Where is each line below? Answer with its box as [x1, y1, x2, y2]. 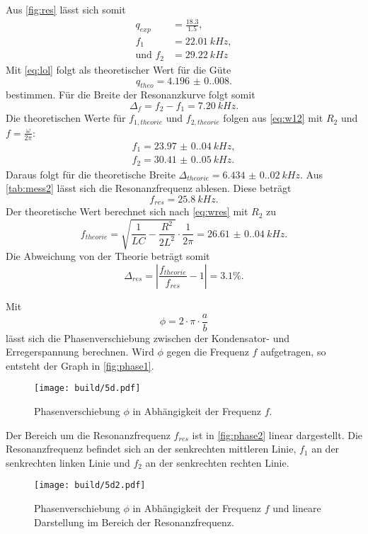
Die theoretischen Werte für [6, 110, 126, 125]
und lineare [272, 501, 321, 516]
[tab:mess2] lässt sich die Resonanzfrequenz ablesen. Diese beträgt [6, 181, 292, 195]
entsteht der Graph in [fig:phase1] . [6, 358, 154, 373]
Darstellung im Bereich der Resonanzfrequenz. [34, 514, 234, 529]
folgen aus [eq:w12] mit [223, 110, 323, 125]
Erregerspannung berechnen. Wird [6, 344, 154, 359]
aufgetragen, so [260, 344, 326, 359]
